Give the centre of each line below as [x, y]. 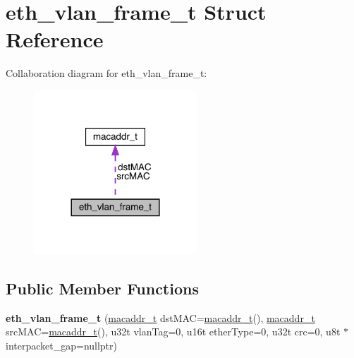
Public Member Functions [102, 288]
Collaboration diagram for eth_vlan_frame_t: [106, 73]
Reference [55, 39]
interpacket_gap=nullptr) [62, 345]
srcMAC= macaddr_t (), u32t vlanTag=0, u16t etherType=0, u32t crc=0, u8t [173, 332]
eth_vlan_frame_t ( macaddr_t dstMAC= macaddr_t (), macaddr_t [160, 317]
